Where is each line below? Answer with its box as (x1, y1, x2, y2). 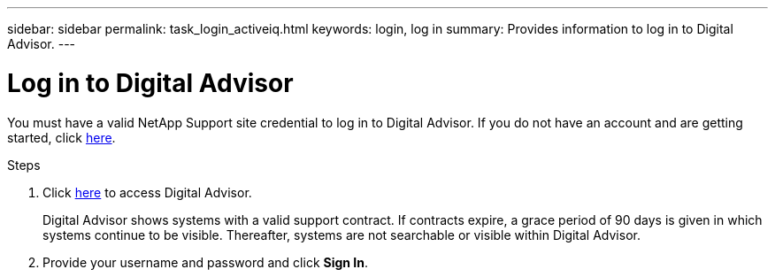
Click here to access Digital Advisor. (42, 184, 252, 200)
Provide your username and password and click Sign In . (42, 254, 369, 270)
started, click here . (7, 129, 116, 145)
